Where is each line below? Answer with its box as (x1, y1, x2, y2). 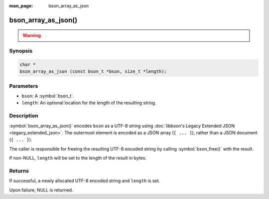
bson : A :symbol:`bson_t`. (21, 93, 74, 99)
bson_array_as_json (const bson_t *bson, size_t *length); (19, 69, 167, 74)
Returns (9, 167, 29, 174)
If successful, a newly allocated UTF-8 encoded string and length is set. (9, 178, 160, 184)
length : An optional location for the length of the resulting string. (21, 100, 156, 106)
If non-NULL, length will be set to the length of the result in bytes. (9, 155, 147, 161)
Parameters (9, 82, 38, 89)
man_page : (9, 3, 33, 8)
